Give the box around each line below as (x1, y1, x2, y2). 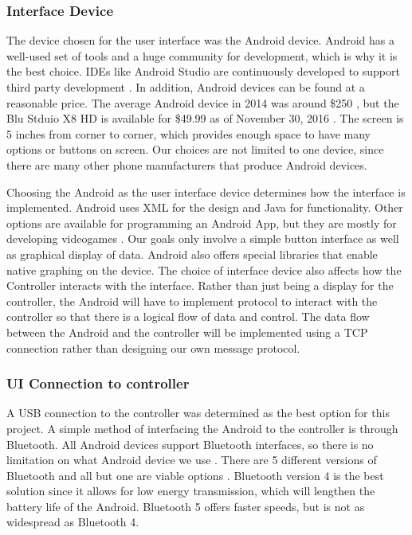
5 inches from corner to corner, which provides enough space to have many (6, 125, 371, 142)
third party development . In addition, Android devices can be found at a (6, 79, 365, 95)
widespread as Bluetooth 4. (6, 514, 139, 530)
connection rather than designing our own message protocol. (6, 339, 300, 356)
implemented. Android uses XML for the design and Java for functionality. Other (6, 199, 403, 216)
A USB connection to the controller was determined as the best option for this (6, 404, 390, 421)
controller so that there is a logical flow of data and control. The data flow (6, 308, 370, 325)
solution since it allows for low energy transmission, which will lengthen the (6, 482, 375, 499)
